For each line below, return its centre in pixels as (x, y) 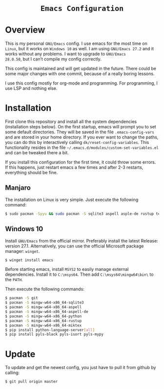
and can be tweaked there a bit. (37, 153)
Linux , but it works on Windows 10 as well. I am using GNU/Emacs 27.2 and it (79, 49)
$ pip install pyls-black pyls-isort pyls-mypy (54, 334)
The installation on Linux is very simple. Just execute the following (72, 200)
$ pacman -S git (21, 298)
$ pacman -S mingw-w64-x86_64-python (43, 316)
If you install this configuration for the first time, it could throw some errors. (81, 162)
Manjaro (18, 188)
